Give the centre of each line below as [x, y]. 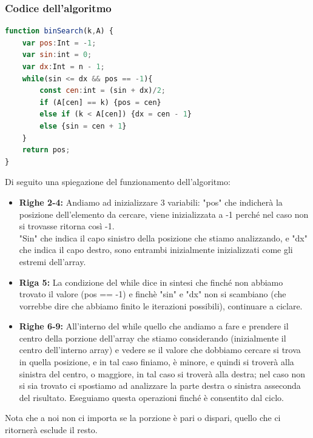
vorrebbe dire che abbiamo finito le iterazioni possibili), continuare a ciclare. [161, 305]
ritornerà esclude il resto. [51, 430]
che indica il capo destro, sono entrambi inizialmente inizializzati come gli [156, 250]
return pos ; [46, 150]
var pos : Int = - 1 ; [59, 43]
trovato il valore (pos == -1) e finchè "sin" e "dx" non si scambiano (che [153, 294]
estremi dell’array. [52, 261]
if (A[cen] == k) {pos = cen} [100, 102]
